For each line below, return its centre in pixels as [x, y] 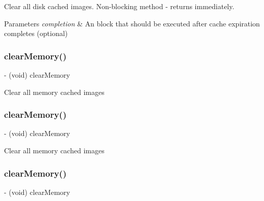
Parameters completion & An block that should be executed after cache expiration [132, 23]
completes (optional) [36, 33]
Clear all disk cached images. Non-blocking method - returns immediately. [119, 6]
